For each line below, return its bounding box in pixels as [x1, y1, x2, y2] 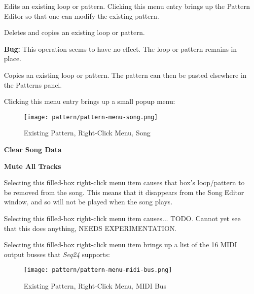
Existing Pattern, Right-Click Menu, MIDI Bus [24, 281, 166, 291]
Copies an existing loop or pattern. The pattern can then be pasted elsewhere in [4, 69, 247, 80]
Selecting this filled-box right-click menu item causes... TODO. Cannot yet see [4, 213, 241, 223]
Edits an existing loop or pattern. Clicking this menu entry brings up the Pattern [4, 1, 250, 11]
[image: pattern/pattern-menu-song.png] [24, 113, 158, 121]
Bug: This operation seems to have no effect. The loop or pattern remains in [4, 43, 237, 54]
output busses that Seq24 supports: [4, 249, 110, 259]
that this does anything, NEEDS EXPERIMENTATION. [4, 223, 177, 233]
